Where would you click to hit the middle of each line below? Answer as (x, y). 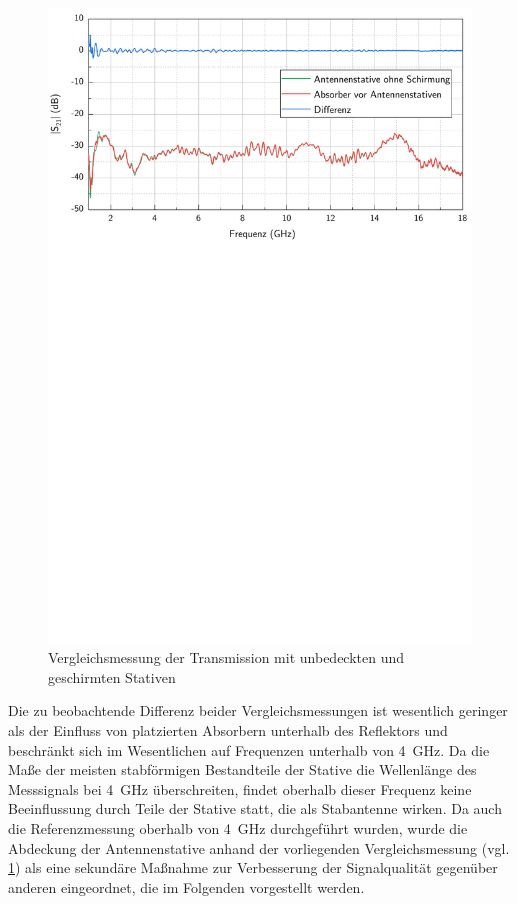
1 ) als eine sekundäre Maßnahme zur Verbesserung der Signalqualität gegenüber (253, 867)
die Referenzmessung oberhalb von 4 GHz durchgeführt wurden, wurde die (238, 828)
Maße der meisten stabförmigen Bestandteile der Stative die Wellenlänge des (242, 769)
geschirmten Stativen (112, 676)
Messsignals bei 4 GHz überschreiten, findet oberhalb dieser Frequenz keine (240, 788)
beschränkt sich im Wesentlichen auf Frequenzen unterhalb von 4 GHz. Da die (249, 749)
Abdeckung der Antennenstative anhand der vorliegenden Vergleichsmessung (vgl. (259, 847)
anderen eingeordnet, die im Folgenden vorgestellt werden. (186, 886)
